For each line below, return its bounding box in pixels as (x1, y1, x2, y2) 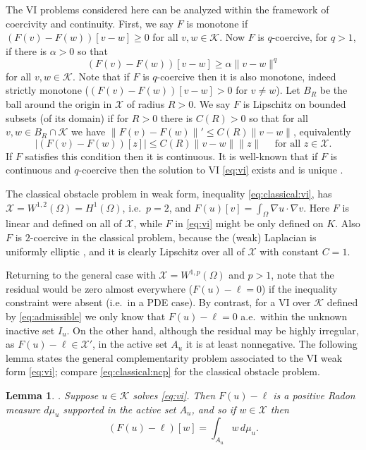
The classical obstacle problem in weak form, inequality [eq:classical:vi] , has (6, 186, 332, 201)
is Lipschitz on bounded (243, 97, 346, 111)
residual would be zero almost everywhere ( (6, 281, 193, 296)
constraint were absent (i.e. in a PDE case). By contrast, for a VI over (6, 295, 311, 310)
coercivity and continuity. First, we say (6, 16, 174, 30)
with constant (260, 243, 319, 258)
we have (71, 124, 106, 139)
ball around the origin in (6, 97, 112, 111)
